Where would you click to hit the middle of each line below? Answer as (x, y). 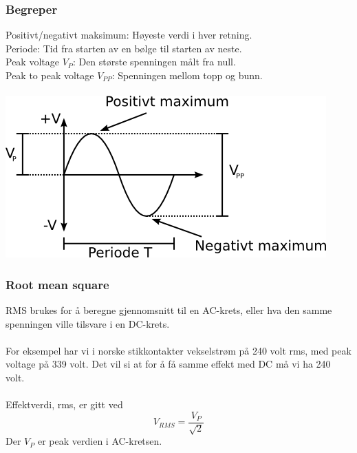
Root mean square (57, 284)
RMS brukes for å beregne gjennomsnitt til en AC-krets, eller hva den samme (169, 310)
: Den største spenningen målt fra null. (154, 62)
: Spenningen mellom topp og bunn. (187, 75)
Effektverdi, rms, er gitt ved (64, 404)
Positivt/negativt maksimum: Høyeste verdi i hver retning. (129, 35)
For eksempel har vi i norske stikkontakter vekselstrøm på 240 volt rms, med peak (178, 350)
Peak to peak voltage (50, 75)
